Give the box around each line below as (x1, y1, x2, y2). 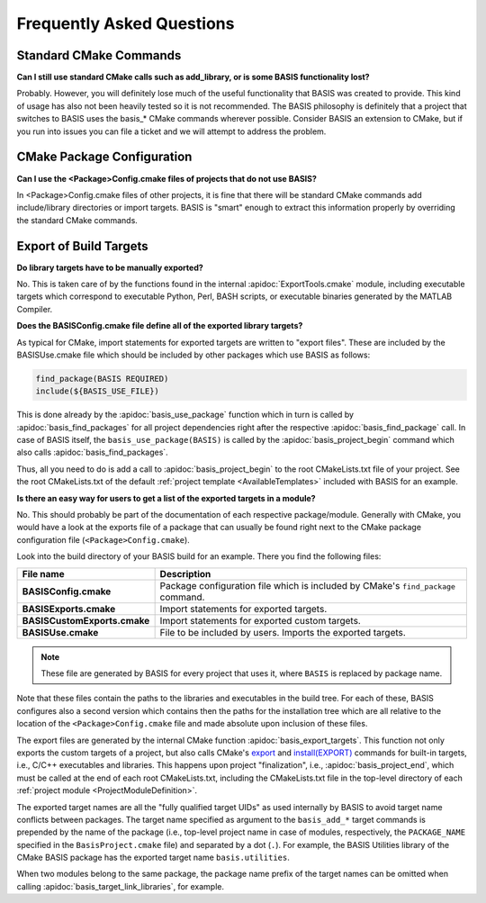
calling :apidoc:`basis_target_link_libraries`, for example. (16, 880, 225, 891)
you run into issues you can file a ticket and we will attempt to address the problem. (16, 126, 327, 137)
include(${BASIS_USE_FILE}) (35, 386, 159, 396)
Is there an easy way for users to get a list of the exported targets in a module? (16, 492, 316, 503)
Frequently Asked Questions (16, 14, 235, 33)
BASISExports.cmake (22, 602, 116, 615)
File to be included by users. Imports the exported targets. (159, 626, 407, 638)
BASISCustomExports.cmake (22, 614, 150, 627)
